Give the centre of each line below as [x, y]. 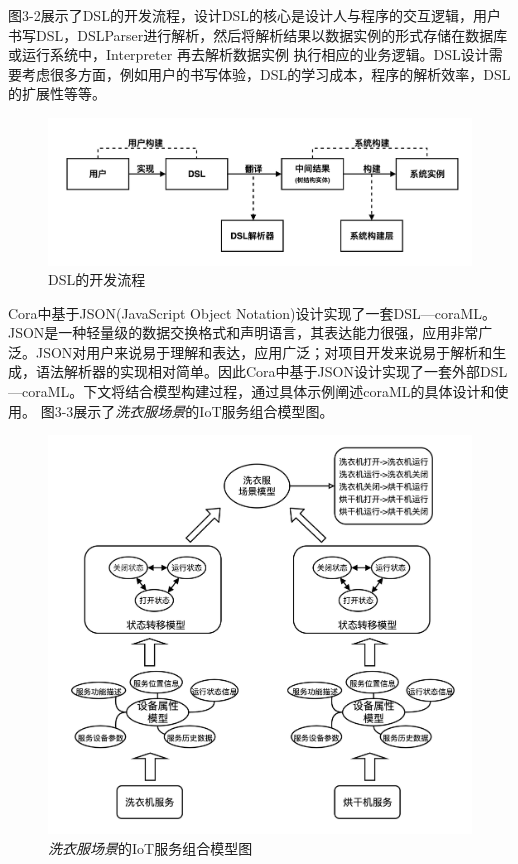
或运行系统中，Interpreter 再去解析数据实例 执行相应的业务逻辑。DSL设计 [248, 54]
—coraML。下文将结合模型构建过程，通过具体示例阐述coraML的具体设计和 [251, 391]
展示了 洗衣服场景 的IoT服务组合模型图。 [203, 410]
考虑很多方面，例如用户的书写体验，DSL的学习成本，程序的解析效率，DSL [266, 73]
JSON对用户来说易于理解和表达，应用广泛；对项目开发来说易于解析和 [264, 351]
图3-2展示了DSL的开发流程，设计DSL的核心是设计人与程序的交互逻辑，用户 [255, 15]
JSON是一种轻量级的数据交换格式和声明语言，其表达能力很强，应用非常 [243, 332]
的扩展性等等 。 [57, 93]
